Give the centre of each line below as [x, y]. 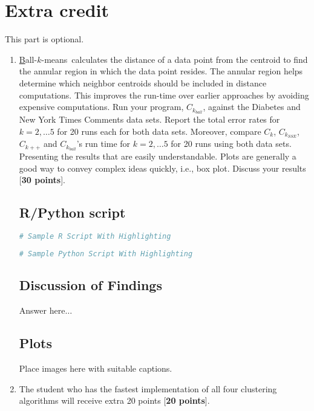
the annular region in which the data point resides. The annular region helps [161, 71]
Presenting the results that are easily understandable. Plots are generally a [158, 156]
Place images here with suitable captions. [96, 368]
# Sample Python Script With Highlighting [106, 254]
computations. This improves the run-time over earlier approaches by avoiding [164, 95]
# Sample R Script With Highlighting [95, 237]
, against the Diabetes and [252, 107]
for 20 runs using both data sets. [231, 144]
